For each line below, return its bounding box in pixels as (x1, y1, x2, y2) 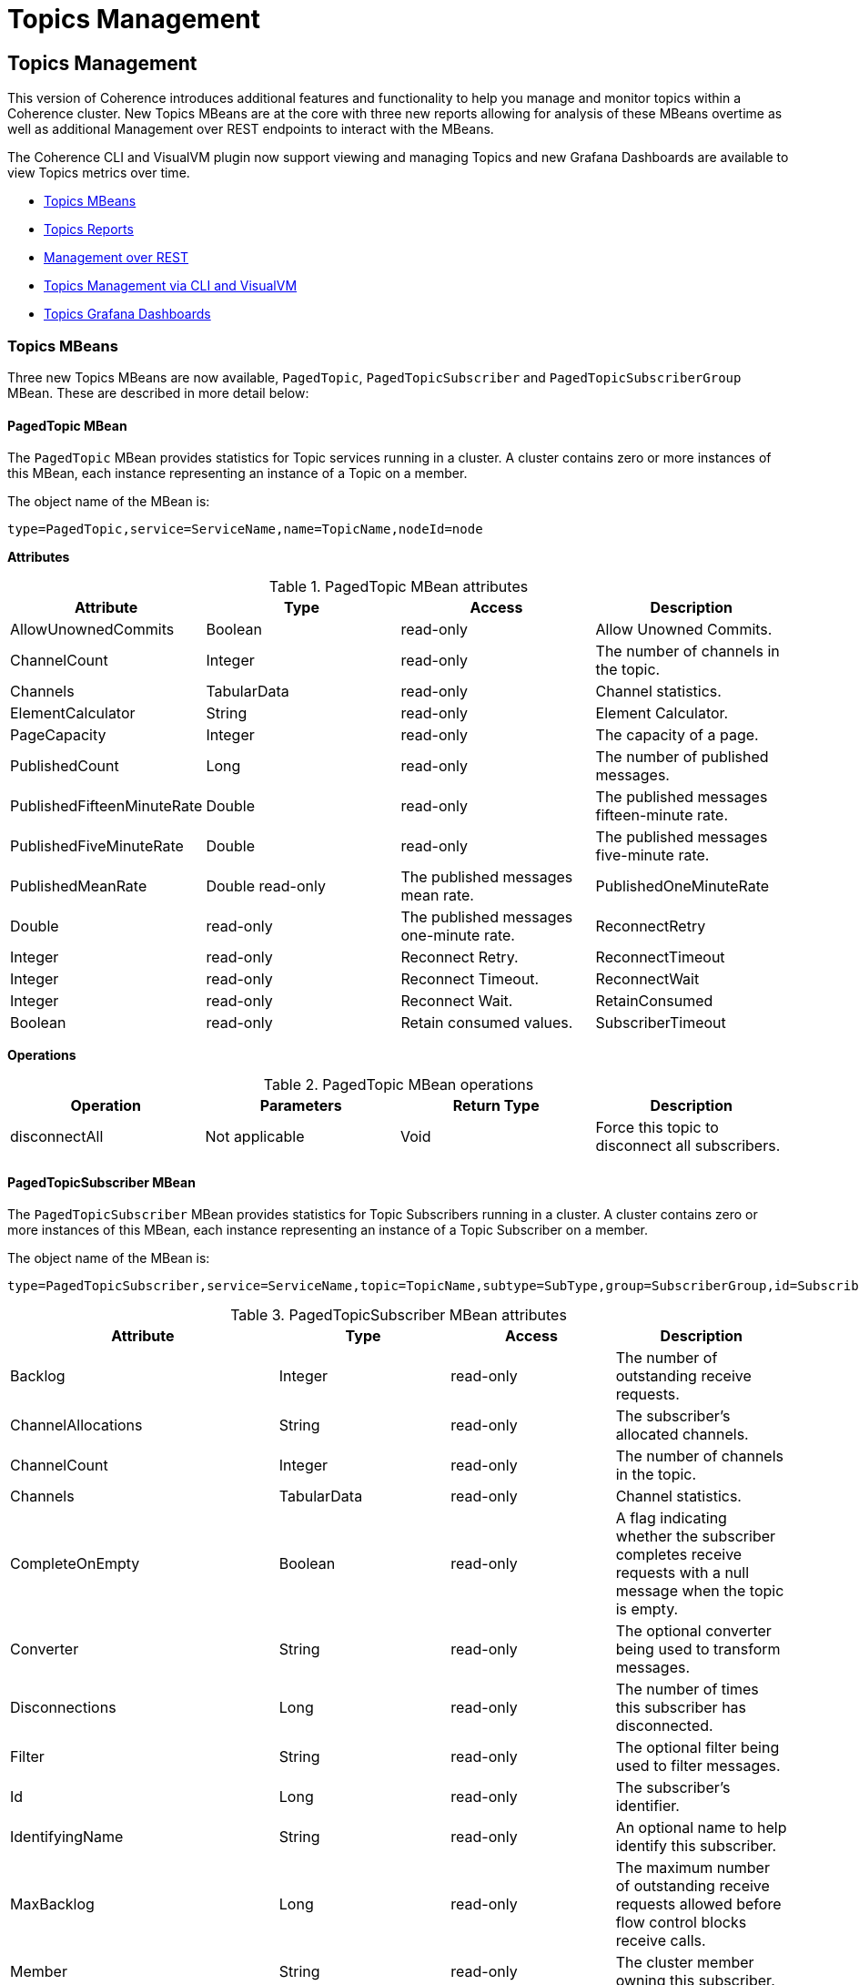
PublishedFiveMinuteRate (10, 837, 184, 856)
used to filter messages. (615, 1756, 781, 1776)
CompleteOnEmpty (10, 1554, 140, 1573)
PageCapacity (10, 726, 106, 745)
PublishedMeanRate (10, 877, 147, 896)
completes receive (615, 1545, 743, 1564)
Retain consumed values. (400, 1013, 573, 1033)
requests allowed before (615, 1895, 782, 1914)
